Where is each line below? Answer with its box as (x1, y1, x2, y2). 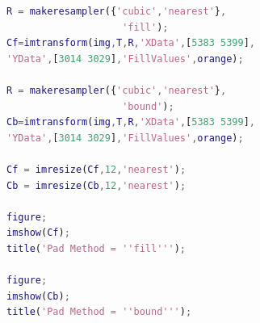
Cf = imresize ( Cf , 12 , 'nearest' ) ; (6, 163, 187, 175)
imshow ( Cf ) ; (6, 227, 70, 239)
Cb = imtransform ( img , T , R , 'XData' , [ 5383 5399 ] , (6, 116, 256, 128)
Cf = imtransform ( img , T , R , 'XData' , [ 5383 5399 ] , (6, 37, 256, 49)
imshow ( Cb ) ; (6, 290, 70, 302)
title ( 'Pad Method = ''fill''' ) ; (6, 242, 186, 254)
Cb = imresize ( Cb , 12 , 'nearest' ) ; (6, 179, 187, 191)
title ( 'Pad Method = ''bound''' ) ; (6, 306, 192, 318)
